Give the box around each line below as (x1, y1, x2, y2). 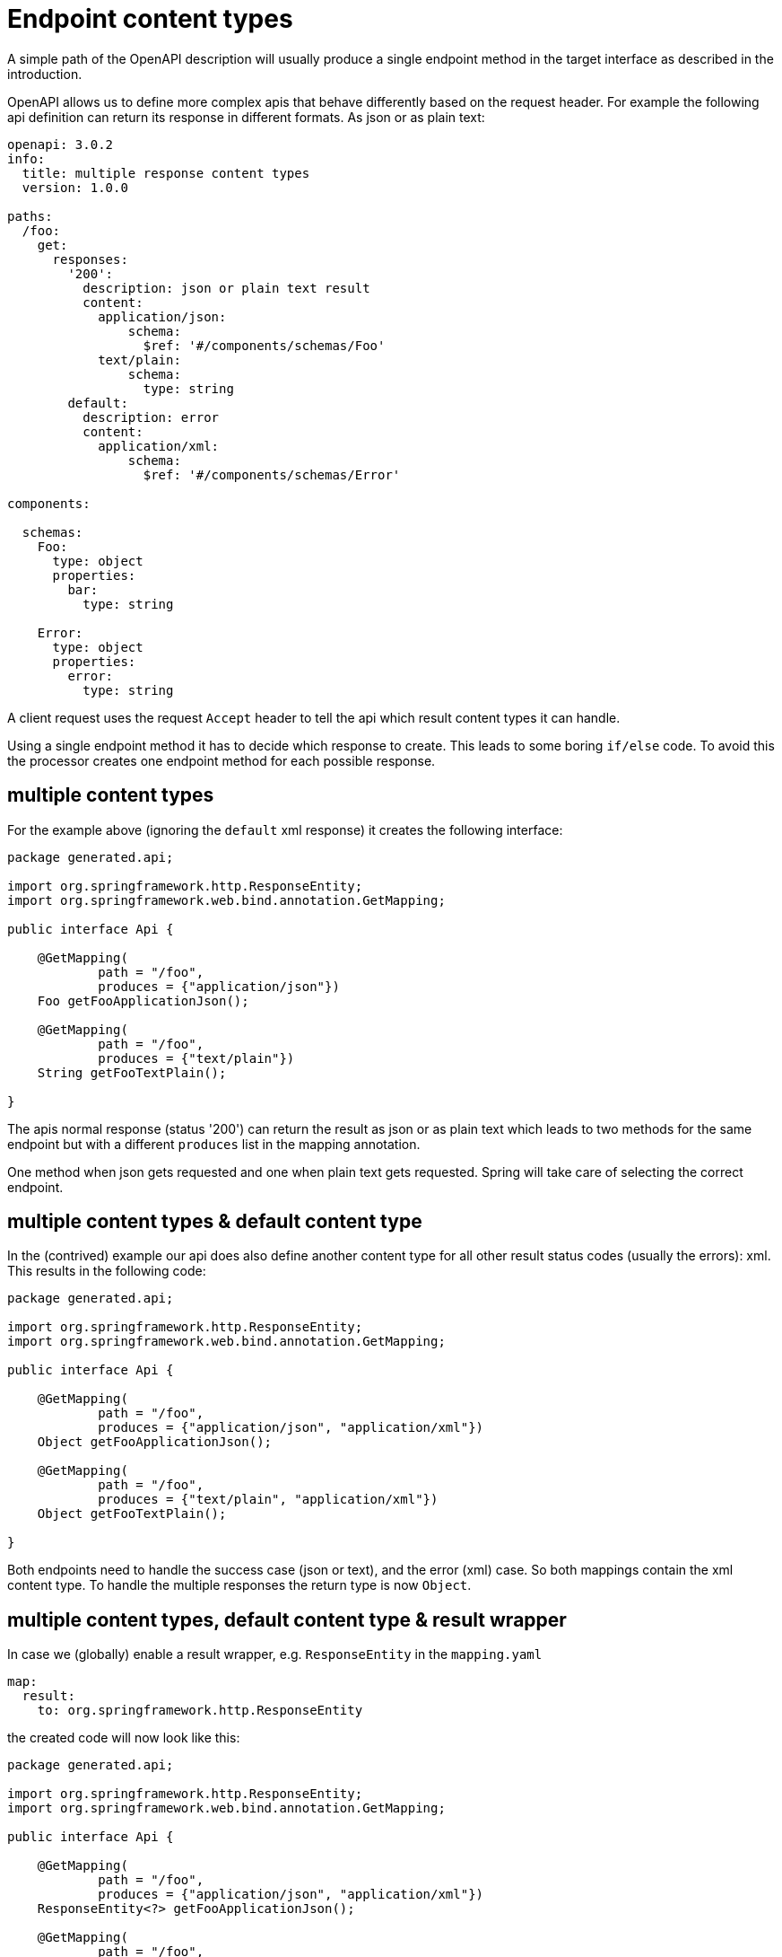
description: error (83, 409, 220, 425)
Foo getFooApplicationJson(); (37, 993, 249, 1008)
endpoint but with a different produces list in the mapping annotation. (7, 1136, 421, 1152)
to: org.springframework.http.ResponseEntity (37, 1703, 363, 1718)
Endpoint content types (7, 4, 293, 34)
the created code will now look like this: (7, 1730, 240, 1746)
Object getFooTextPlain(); (37, 1506, 227, 1522)
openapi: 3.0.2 (7, 136, 114, 152)
